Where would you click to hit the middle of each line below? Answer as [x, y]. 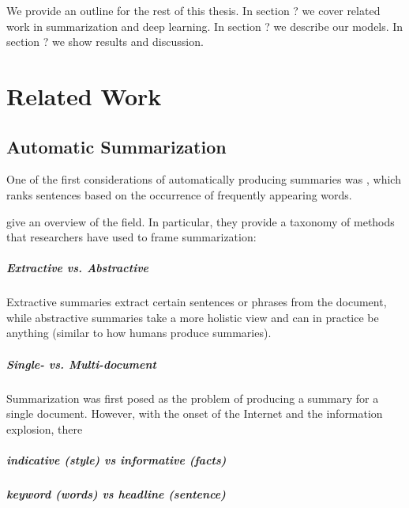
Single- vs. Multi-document [81, 364]
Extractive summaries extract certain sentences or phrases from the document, [197, 302]
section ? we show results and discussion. [105, 42]
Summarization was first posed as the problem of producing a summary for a [193, 398]
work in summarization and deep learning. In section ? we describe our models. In [205, 26]
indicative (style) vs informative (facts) [116, 460]
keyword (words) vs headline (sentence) [116, 493]
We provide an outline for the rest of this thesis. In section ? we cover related [193, 10]
